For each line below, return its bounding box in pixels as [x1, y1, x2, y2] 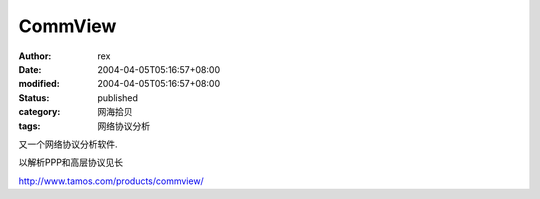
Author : [18, 50, 52, 62]
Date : [18, 63, 42, 75]
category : [18, 106, 61, 118]
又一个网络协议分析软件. [18, 138, 119, 150]
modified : [18, 78, 60, 90]
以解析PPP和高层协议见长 [18, 156, 124, 169]
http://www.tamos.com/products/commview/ [18, 175, 204, 187]
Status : [18, 91, 50, 104]
